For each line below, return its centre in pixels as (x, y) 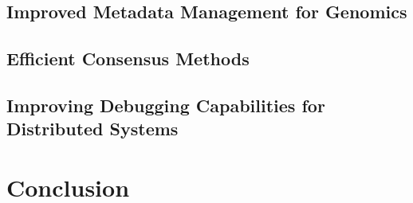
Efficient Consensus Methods (128, 59)
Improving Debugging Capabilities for (166, 105)
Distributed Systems (92, 129)
